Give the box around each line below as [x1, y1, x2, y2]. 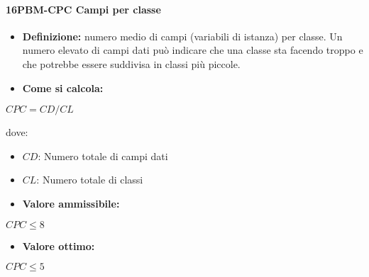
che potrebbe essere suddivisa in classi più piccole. [22, 56, 241, 71]
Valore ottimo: [22, 238, 95, 253]
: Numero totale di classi [36, 172, 143, 187]
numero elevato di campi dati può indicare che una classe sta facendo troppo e [22, 43, 363, 57]
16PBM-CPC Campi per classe [6, 1, 161, 16]
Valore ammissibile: [22, 196, 120, 210]
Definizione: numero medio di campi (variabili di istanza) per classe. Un [22, 28, 343, 43]
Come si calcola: [22, 80, 104, 95]
